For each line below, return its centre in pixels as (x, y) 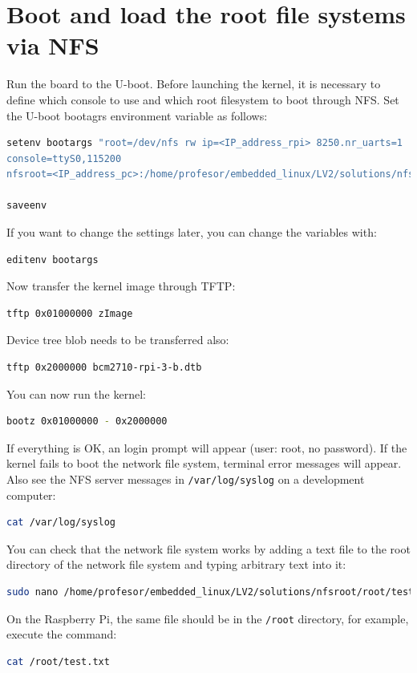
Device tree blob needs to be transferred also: (118, 340)
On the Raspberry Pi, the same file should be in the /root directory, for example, (208, 618)
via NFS (53, 45)
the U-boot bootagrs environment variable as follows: (137, 115)
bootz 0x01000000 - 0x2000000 (87, 422)
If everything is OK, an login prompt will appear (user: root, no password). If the (207, 447)
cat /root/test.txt (58, 661)
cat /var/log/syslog (61, 523)
